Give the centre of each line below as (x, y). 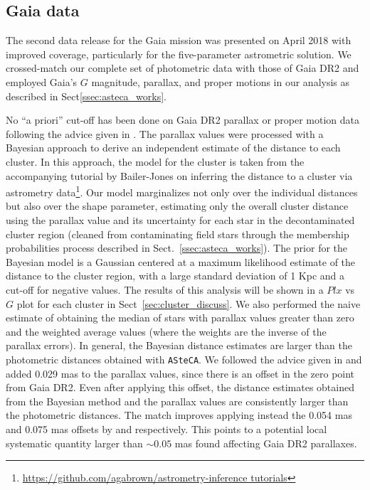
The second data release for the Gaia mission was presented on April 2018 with (179, 40)
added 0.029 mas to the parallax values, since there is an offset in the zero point (180, 373)
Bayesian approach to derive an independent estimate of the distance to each (173, 148)
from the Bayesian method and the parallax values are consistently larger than (177, 401)
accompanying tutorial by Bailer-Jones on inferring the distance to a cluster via (179, 175)
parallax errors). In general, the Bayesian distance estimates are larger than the (179, 345)
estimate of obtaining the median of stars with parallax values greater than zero (180, 318)
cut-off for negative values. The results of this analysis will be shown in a (165, 289)
